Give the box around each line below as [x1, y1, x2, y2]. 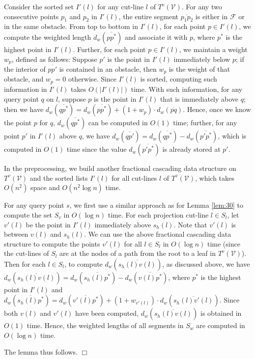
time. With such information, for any [131, 83, 243, 94]
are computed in [196, 320, 245, 331]
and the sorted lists [29, 172, 88, 183]
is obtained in [200, 308, 242, 318]
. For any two [181, 1, 222, 11]
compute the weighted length [4, 31, 91, 42]
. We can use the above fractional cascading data [84, 229, 231, 239]
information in [4, 83, 47, 94]
